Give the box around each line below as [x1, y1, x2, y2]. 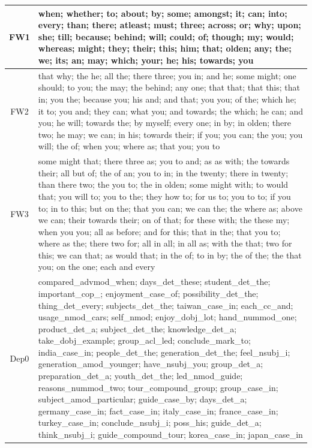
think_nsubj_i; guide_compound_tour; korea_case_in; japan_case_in [38, 428, 303, 441]
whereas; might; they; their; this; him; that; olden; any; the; [38, 42, 292, 55]
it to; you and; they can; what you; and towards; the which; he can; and [38, 104, 303, 117]
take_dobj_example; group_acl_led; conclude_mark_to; [38, 334, 251, 347]
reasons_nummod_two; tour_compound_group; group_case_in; [38, 381, 278, 393]
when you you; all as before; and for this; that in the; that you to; [38, 225, 281, 237]
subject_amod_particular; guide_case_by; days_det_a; [38, 393, 247, 405]
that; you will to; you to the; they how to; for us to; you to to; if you [38, 190, 291, 202]
